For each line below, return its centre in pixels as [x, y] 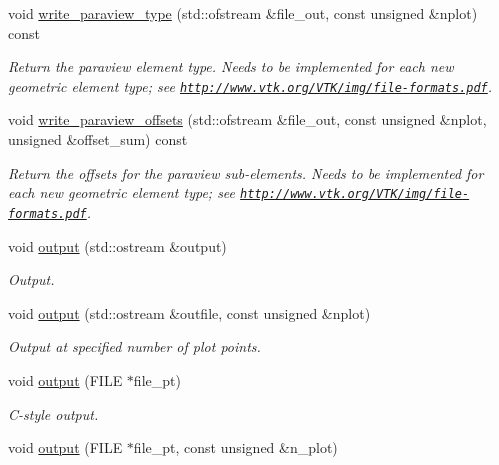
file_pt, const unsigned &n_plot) [235, 447]
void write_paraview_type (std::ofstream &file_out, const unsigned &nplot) [243, 13]
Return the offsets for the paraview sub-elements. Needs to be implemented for [246, 172]
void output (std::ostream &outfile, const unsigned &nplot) [189, 312]
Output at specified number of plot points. [134, 346]
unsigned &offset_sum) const [98, 139]
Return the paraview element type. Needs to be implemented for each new [231, 66]
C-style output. [53, 413]
